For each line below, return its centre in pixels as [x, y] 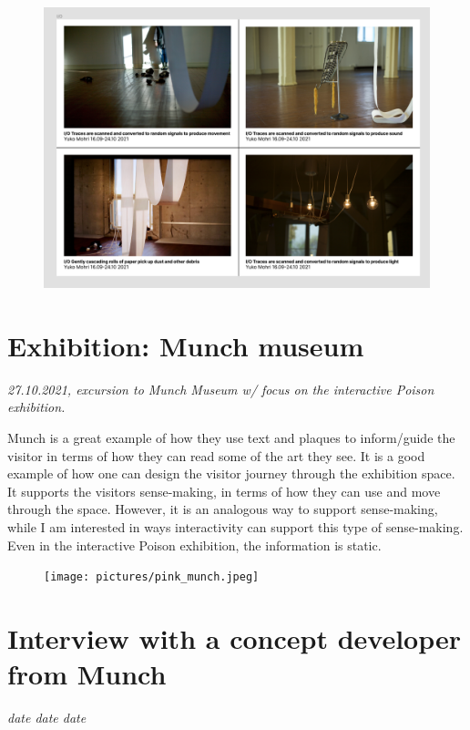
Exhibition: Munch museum [186, 345]
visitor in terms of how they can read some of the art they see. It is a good [216, 455]
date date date [47, 718]
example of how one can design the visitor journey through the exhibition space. [231, 473]
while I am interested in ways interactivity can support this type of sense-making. [235, 526]
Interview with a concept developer [234, 637]
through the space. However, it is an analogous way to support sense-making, [223, 509]
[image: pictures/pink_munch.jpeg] [152, 577]
